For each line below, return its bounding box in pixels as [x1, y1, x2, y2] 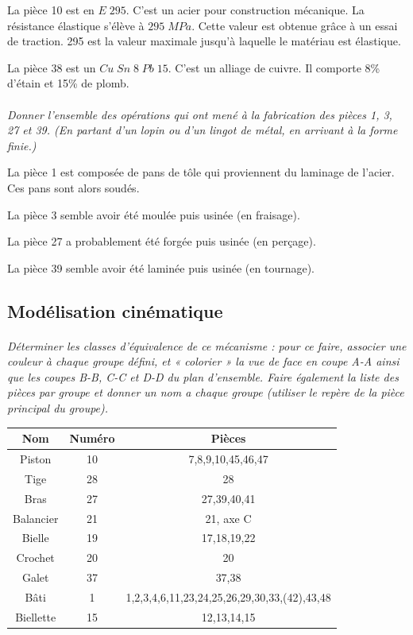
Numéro [69, 430, 115, 447]
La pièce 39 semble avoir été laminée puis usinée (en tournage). [7, 259, 315, 276]
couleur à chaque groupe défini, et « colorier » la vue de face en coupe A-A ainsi [7, 353, 399, 370]
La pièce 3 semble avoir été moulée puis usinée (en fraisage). [7, 206, 300, 223]
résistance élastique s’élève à [7, 17, 145, 33]
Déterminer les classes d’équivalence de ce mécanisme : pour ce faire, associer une [7, 337, 407, 354]
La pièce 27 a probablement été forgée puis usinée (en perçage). [7, 233, 316, 250]
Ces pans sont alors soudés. [7, 179, 140, 196]
